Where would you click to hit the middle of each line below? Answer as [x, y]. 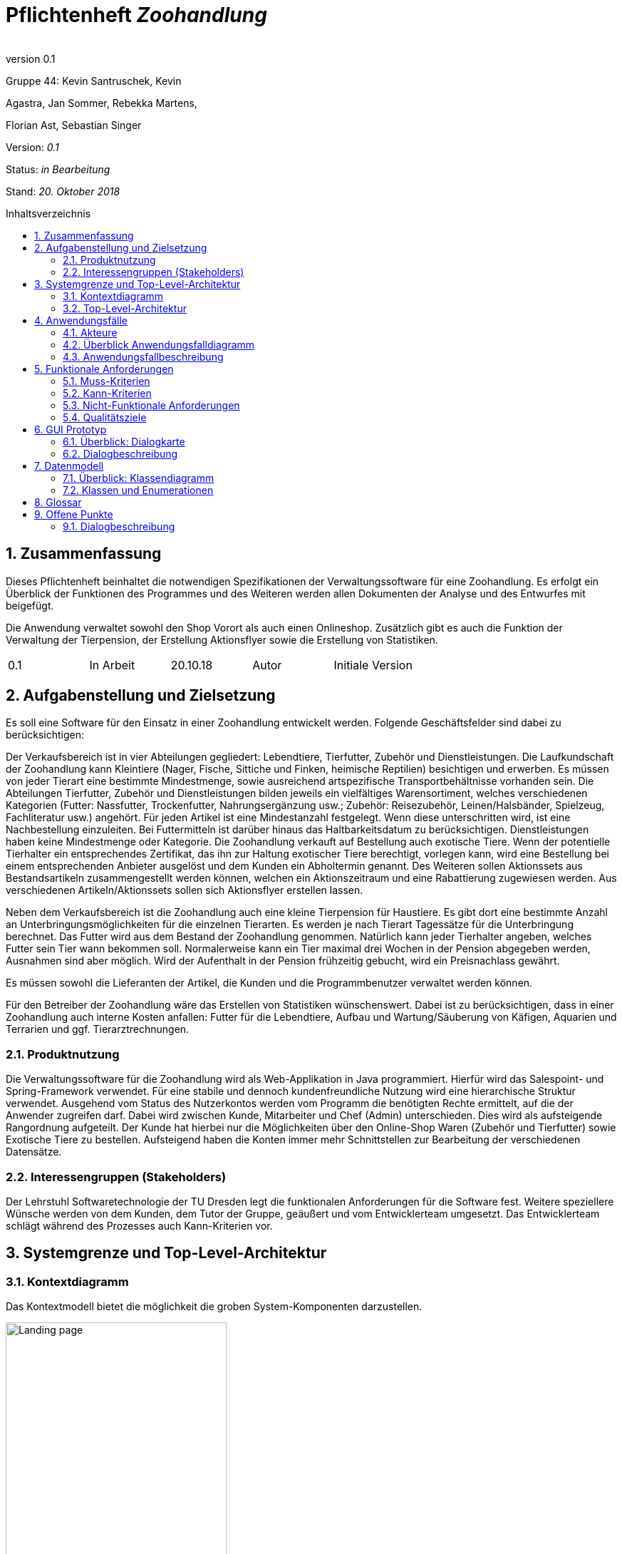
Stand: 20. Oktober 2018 [63, 191]
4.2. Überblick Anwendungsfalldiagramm [159, 344]
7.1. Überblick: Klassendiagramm [139, 478]
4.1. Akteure [90, 332]
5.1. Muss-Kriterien [107, 381]
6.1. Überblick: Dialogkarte [124, 441]
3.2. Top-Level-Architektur [125, 308]
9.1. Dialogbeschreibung [119, 526]
